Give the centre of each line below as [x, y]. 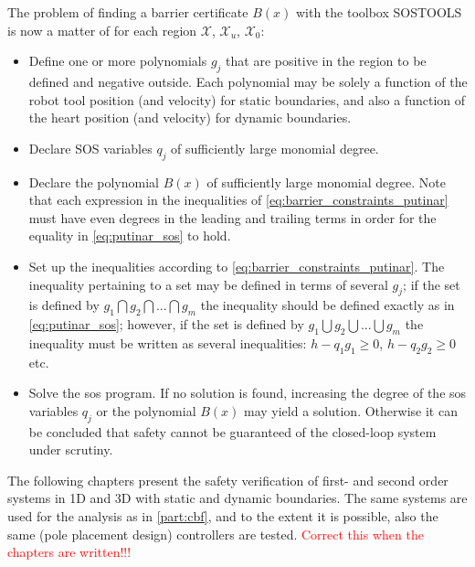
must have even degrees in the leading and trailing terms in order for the [232, 217]
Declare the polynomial [94, 182]
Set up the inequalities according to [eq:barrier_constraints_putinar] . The [237, 266]
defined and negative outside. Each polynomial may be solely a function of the [248, 81]
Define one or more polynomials [118, 61]
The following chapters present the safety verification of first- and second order [228, 480]
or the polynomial [146, 410]
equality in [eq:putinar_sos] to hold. [130, 235]
